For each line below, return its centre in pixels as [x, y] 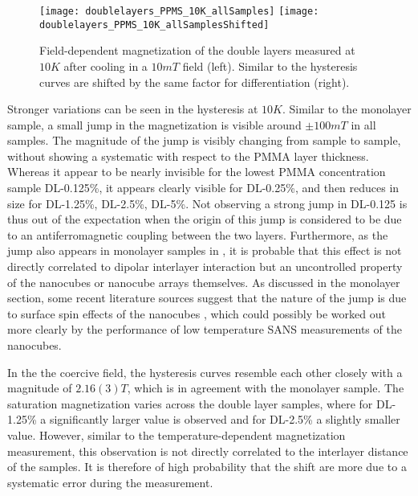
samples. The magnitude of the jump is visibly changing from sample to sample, [204, 140]
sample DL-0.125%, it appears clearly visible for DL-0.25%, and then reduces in [203, 188]
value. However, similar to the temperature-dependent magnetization [177, 435]
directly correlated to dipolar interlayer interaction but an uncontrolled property [205, 266]
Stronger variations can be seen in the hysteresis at [133, 109]
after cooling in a [106, 66]
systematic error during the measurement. [110, 482]
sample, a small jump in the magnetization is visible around [154, 124]
